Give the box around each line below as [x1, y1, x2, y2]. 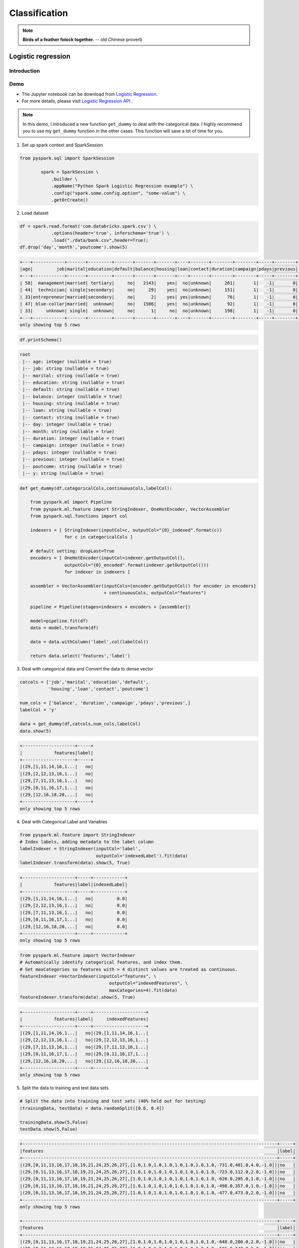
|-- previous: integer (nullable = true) [22, 457, 125, 462]
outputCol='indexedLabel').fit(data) [96, 853, 188, 859]
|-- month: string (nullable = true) [22, 428, 115, 434]
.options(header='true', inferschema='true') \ [51, 230, 170, 236]
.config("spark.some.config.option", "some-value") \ [51, 190, 185, 196]
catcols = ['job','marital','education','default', [19, 679, 149, 685]
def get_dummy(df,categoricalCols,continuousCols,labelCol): [19, 485, 172, 491]
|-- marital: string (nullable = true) [22, 372, 120, 378]
